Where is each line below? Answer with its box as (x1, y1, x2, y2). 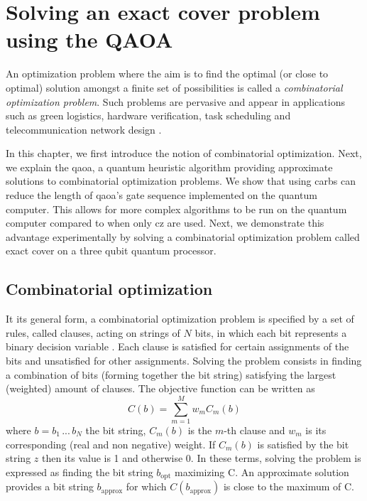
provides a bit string (6, 479, 94, 494)
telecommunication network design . (6, 122, 162, 136)
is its (305, 422, 327, 437)
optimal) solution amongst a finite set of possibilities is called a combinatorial (6, 80, 343, 95)
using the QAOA (6, 25, 173, 54)
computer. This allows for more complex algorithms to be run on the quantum (6, 201, 347, 216)
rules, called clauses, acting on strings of (6, 325, 180, 340)
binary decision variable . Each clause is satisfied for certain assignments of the (6, 339, 349, 354)
